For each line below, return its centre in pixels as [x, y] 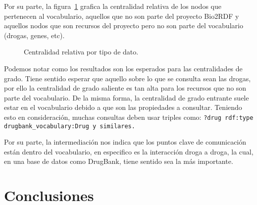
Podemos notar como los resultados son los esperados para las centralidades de [123, 68]
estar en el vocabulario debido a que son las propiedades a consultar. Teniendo [123, 107]
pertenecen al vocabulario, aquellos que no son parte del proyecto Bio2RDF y [122, 16]
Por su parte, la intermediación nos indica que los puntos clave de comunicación [125, 142]
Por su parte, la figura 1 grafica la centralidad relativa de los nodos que [113, 6]
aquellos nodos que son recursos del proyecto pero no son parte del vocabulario [124, 26]
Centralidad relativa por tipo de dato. [81, 52]
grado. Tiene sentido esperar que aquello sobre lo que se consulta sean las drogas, [128, 78]
